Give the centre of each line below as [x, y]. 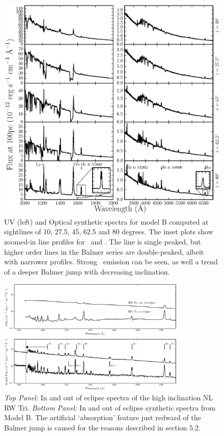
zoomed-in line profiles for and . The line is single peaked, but [103, 241]
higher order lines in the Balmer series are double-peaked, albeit [104, 251]
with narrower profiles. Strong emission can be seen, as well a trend [111, 262]
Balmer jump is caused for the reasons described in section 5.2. [102, 428]
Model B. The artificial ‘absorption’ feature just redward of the [103, 417]
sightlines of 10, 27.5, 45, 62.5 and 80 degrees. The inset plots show [109, 231]
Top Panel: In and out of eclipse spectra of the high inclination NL [109, 398]
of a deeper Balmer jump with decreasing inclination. [87, 271]
